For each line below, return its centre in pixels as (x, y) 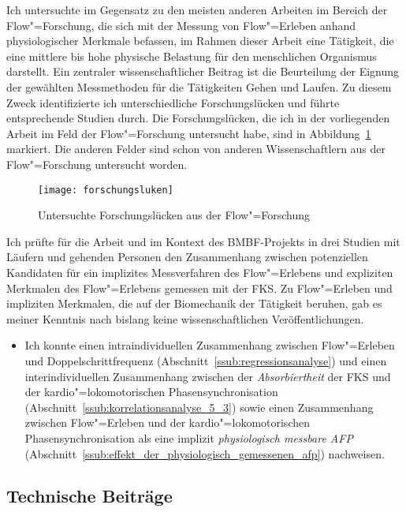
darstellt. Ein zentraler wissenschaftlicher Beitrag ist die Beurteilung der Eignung (203, 71)
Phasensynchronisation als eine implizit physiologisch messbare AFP (189, 437)
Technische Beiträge (89, 496)
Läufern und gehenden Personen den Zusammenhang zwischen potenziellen (187, 257)
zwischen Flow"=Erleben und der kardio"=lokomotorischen (167, 422)
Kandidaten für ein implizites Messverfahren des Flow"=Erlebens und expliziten (200, 272)
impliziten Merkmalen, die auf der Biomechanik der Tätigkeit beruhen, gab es (194, 303)
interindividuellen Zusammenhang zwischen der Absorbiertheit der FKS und (208, 376)
